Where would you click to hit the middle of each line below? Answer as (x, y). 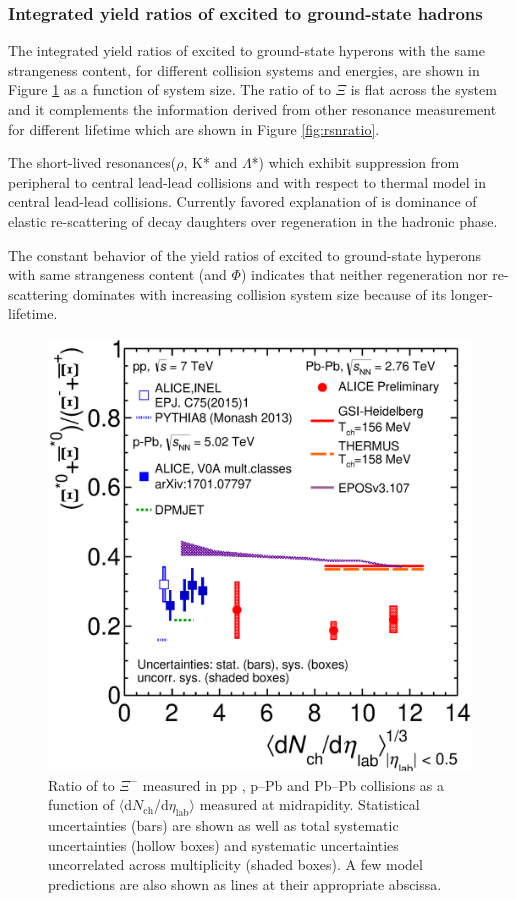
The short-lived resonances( (92, 162)
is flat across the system (423, 89)
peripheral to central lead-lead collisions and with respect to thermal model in (247, 181)
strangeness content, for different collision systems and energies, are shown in (244, 69)
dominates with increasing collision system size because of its (259, 293)
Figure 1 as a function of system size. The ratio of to (169, 89)
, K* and (210, 162)
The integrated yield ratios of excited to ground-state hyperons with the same (246, 50)
